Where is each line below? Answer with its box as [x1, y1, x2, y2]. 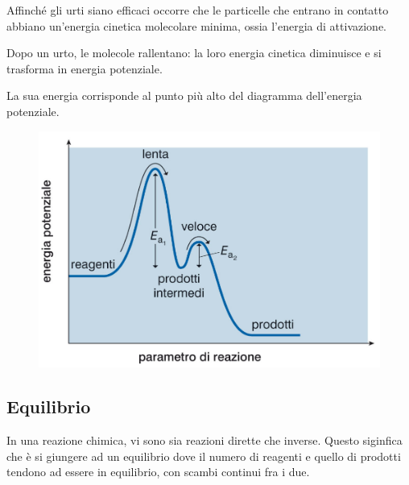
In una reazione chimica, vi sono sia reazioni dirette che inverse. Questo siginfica [6, 432, 403, 449]
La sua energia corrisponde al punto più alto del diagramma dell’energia [6, 87, 362, 104]
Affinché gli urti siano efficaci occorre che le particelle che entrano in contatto [6, 2, 389, 18]
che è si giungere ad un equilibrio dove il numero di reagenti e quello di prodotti [6, 447, 401, 464]
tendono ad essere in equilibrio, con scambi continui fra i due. [6, 463, 310, 480]
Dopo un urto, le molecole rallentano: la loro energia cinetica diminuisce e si [6, 44, 382, 61]
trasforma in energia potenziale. [6, 60, 163, 77]
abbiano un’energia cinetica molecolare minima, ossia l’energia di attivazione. [6, 17, 386, 34]
